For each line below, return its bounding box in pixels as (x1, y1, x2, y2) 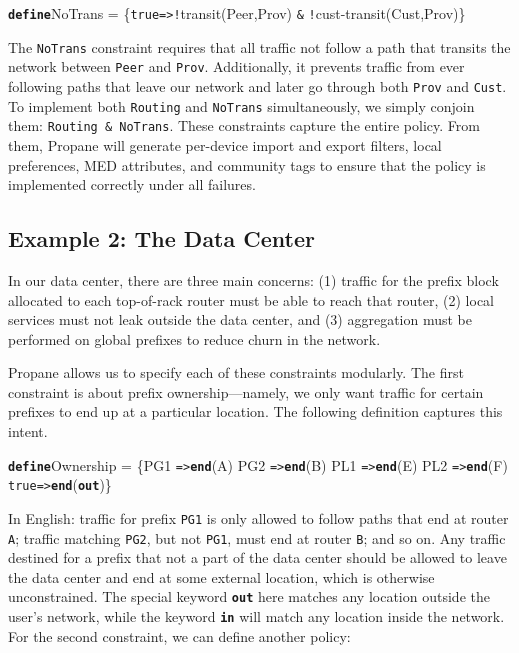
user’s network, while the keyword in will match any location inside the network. (8, 606, 505, 627)
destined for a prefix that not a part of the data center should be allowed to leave (8, 547, 507, 568)
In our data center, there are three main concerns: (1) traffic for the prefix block (8, 269, 499, 290)
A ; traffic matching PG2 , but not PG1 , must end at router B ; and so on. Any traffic (8, 527, 506, 548)
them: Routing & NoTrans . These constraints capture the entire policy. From (8, 115, 480, 136)
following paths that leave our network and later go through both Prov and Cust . (8, 75, 507, 96)
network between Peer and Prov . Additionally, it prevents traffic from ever (8, 56, 465, 77)
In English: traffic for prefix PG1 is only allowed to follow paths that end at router (8, 507, 509, 528)
